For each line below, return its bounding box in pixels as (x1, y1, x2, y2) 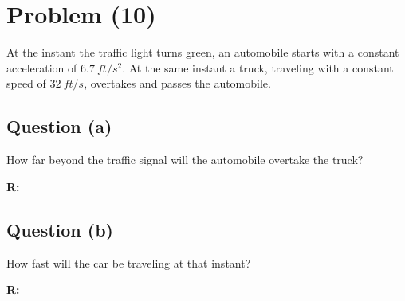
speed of (6, 75, 46, 92)
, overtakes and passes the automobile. (84, 75, 271, 92)
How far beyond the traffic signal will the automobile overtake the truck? (6, 151, 364, 168)
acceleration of (6, 59, 77, 76)
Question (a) (6, 114, 112, 139)
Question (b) (6, 217, 113, 241)
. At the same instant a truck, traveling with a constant (122, 59, 394, 76)
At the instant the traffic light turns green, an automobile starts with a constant (6, 44, 399, 61)
